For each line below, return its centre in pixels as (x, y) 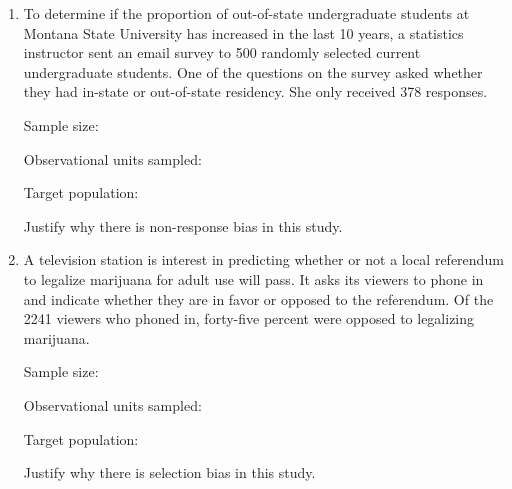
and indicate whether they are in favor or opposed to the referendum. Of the (258, 298)
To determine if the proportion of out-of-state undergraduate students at (246, 13)
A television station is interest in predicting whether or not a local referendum (263, 259)
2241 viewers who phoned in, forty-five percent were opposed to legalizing (249, 318)
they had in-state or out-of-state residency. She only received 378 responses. (255, 91)
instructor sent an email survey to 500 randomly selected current (222, 52)
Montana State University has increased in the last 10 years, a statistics (243, 32)
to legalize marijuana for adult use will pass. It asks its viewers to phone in (253, 278)
